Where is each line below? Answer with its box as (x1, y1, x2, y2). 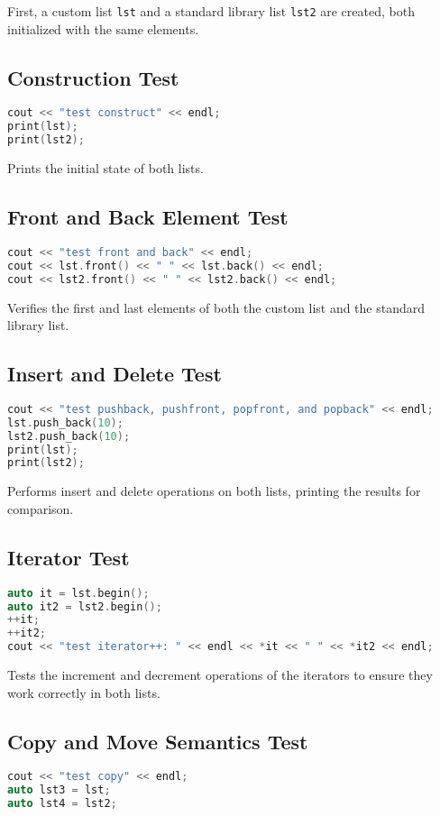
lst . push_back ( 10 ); (7, 416, 124, 429)
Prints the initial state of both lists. (7, 159, 204, 178)
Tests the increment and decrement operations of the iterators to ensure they (7, 665, 433, 684)
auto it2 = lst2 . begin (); (7, 600, 162, 613)
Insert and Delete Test (7, 360, 222, 388)
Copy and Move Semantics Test (7, 727, 308, 755)
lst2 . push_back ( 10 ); (7, 429, 131, 443)
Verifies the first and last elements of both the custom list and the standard (7, 298, 426, 316)
